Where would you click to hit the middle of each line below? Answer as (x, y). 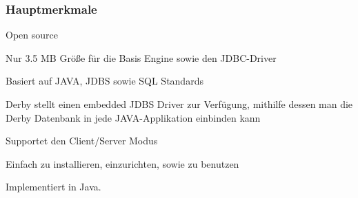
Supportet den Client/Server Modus (82, 141)
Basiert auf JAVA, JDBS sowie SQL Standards (105, 81)
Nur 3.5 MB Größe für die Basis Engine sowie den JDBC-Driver (141, 57)
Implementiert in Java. (53, 187)
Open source (32, 35)
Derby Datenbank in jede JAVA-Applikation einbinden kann (133, 117)
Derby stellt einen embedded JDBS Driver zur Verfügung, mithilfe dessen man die (179, 104)
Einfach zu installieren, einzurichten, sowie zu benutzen (122, 163)
